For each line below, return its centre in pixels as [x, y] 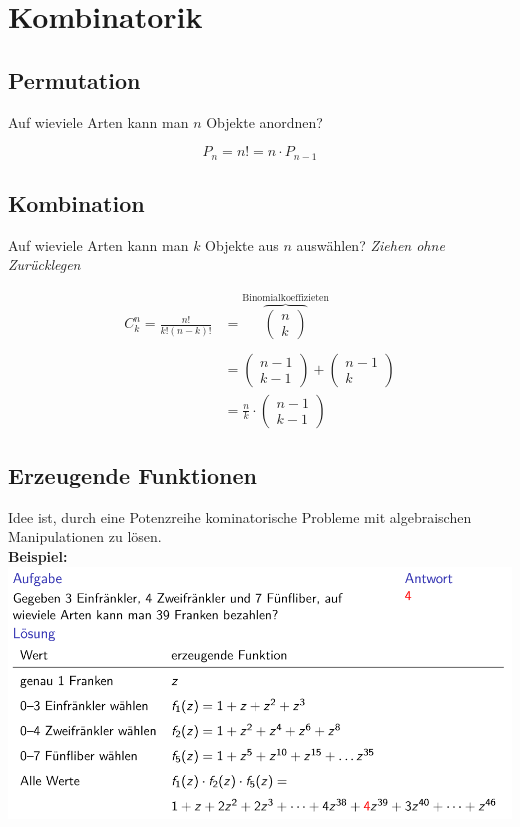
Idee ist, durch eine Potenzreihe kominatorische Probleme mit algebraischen [240, 516]
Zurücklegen [44, 264]
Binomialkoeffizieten [285, 297]
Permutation [74, 79]
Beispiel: [38, 555]
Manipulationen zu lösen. [85, 536]
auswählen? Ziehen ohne [370, 244]
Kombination [76, 203]
